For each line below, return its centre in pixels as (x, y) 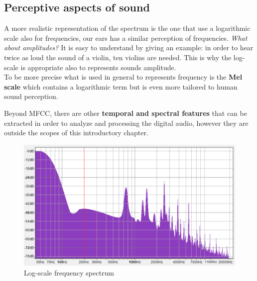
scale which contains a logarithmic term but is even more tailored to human (121, 86)
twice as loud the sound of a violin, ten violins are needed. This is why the (118, 57)
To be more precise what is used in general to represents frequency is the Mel (123, 77)
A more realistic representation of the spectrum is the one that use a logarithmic (127, 28)
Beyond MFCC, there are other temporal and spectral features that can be (126, 113)
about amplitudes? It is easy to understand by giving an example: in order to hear (129, 47)
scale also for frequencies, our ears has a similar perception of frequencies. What (126, 38)
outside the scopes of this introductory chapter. (76, 133)
